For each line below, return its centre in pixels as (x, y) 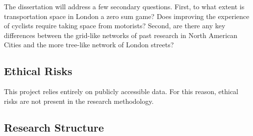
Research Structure (54, 127)
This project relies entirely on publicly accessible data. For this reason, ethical (121, 91)
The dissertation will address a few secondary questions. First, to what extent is (124, 6)
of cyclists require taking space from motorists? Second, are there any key (115, 26)
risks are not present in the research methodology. (79, 101)
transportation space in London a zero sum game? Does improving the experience (127, 16)
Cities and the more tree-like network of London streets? (89, 45)
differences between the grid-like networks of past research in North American (121, 35)
